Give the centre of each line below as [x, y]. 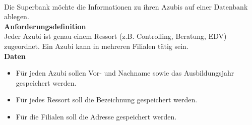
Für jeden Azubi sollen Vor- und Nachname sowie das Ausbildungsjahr [125, 73]
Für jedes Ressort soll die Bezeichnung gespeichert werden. [107, 100]
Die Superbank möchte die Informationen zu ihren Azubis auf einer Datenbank [126, 6]
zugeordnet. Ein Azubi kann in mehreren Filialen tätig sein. [96, 46]
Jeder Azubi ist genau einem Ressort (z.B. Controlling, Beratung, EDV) [115, 36]
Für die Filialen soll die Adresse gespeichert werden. [96, 116]
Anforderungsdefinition [45, 26]
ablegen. [17, 16]
